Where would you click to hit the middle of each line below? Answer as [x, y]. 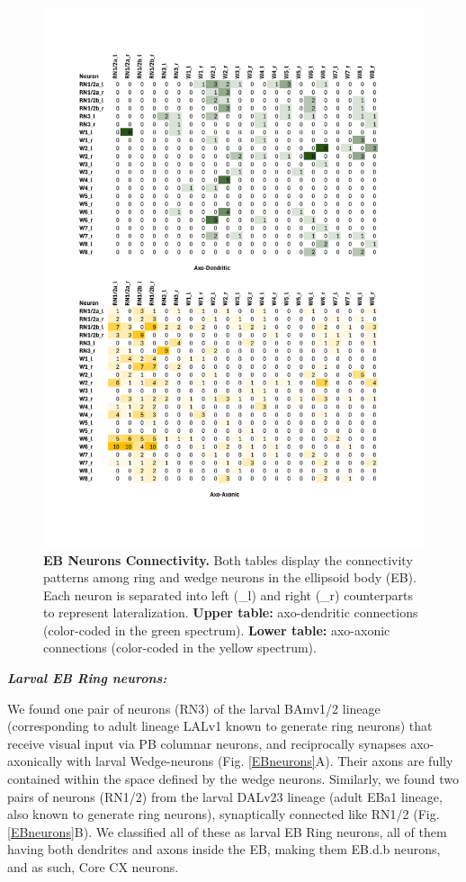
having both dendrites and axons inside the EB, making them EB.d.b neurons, [224, 849]
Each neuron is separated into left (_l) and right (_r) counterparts [228, 594]
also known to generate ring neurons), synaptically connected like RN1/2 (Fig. [224, 814]
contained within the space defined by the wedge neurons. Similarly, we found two [233, 779]
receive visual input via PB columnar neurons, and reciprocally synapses [207, 743]
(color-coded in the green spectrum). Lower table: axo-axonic [217, 630]
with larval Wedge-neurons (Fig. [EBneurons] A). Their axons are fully [260, 761]
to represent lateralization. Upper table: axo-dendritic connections [231, 612]
